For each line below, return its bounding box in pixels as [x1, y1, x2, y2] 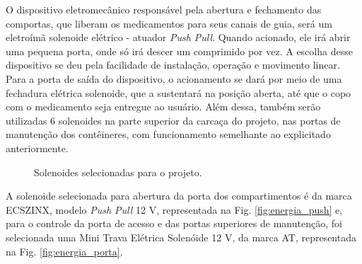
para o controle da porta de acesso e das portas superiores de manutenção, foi [6, 216, 342, 231]
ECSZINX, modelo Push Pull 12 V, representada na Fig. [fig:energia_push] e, [6, 202, 343, 217]
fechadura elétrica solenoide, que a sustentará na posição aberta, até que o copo [6, 85, 351, 100]
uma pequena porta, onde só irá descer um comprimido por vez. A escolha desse [6, 43, 353, 58]
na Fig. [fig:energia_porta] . [6, 243, 123, 258]
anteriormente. [6, 140, 69, 155]
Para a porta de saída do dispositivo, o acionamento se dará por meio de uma [6, 71, 342, 86]
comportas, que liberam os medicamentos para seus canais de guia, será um [6, 16, 332, 30]
